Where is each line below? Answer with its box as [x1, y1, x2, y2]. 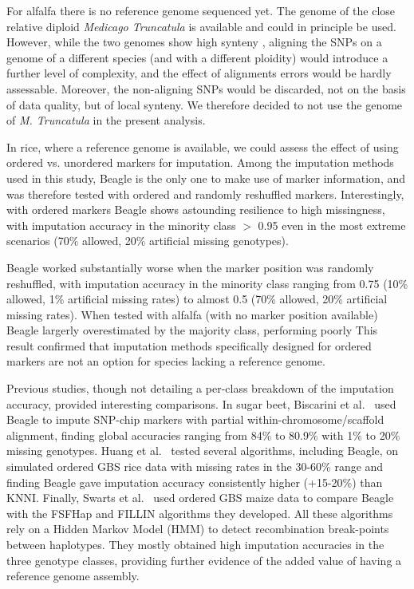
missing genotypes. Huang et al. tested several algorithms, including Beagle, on [6, 442, 399, 459]
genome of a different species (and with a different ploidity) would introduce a [6, 49, 388, 65]
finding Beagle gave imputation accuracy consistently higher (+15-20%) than [6, 473, 383, 490]
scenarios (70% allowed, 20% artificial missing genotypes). [6, 232, 289, 249]
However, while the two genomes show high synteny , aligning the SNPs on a [6, 34, 382, 50]
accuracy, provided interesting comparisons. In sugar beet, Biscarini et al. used [6, 395, 396, 412]
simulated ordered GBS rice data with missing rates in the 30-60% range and [6, 458, 384, 475]
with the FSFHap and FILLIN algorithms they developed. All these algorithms [6, 504, 393, 521]
